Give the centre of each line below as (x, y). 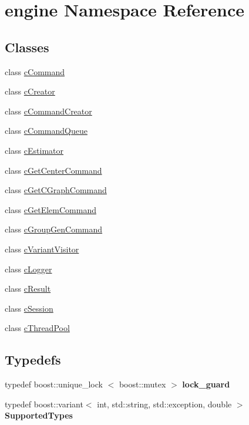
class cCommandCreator (48, 111)
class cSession (29, 308)
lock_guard (206, 384)
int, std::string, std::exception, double (164, 404)
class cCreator (30, 91)
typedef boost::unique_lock (54, 384)
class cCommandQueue (46, 131)
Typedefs (33, 360)
